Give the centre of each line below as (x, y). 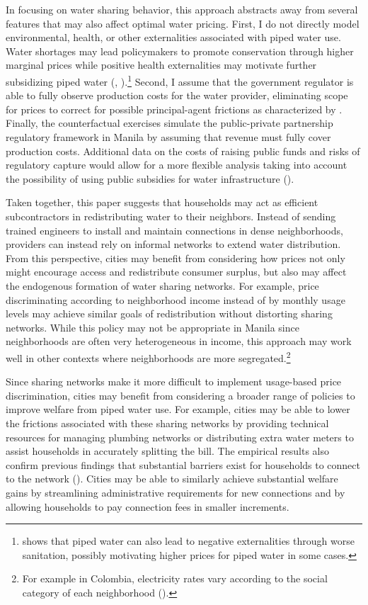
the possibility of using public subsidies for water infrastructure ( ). (150, 178)
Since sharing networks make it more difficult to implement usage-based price (174, 381)
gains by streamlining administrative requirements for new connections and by (176, 492)
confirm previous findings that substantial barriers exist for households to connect (183, 464)
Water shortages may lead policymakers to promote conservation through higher (180, 51)
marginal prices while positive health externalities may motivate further (161, 65)
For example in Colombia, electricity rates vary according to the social (175, 578)
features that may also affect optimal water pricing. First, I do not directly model (183, 23)
